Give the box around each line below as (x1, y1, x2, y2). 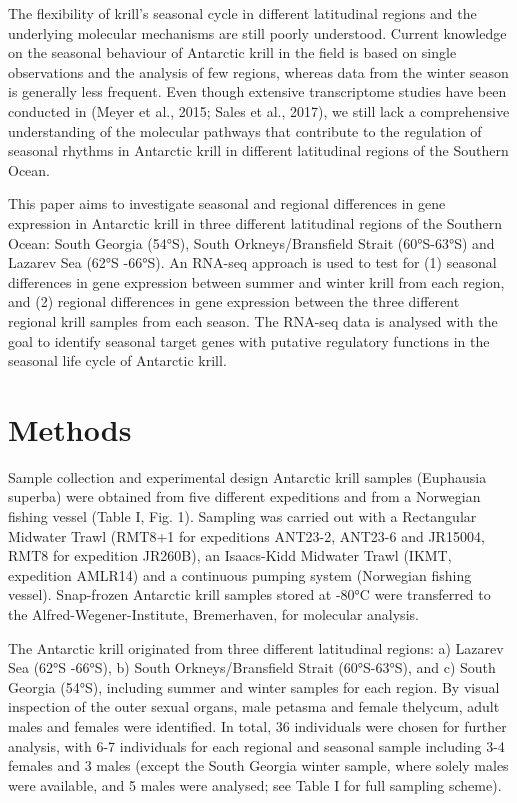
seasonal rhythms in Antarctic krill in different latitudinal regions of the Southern (8, 140, 509, 161)
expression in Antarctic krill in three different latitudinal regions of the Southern (8, 212, 503, 233)
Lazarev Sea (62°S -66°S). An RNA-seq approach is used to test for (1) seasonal (8, 252, 497, 273)
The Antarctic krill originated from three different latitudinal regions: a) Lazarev (8, 637, 504, 658)
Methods (8, 408, 132, 449)
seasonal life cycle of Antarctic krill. (8, 350, 227, 371)
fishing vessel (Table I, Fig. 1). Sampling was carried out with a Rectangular (8, 506, 477, 526)
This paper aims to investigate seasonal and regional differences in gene (8, 193, 446, 214)
